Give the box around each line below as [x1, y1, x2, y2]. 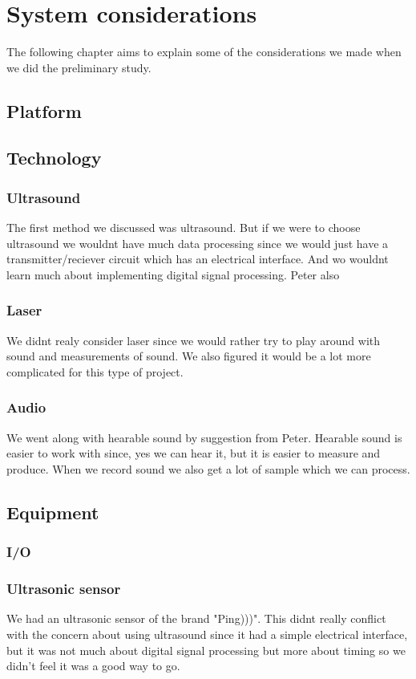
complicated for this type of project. [6, 363, 184, 380]
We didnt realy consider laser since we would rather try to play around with [6, 331, 381, 348]
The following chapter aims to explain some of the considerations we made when [6, 43, 402, 60]
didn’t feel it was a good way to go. [6, 657, 180, 674]
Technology [6, 145, 102, 170]
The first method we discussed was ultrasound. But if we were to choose [6, 219, 361, 236]
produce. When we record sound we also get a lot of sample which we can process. [6, 460, 410, 477]
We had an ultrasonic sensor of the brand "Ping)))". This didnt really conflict [6, 610, 386, 627]
